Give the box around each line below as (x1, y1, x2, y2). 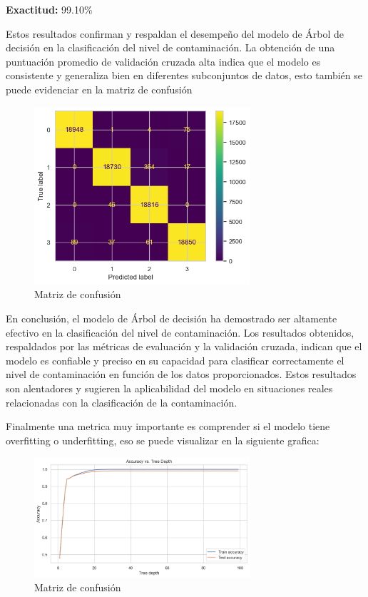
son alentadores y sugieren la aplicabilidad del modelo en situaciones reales (6, 381, 333, 396)
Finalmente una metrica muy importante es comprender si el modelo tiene (6, 419, 330, 434)
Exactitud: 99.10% (6, 2, 93, 16)
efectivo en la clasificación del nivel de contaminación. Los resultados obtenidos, (6, 325, 354, 340)
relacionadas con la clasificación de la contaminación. (6, 394, 237, 409)
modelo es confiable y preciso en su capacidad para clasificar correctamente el (6, 352, 344, 367)
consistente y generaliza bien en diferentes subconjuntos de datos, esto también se (6, 68, 362, 83)
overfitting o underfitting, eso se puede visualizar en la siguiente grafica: (6, 432, 320, 447)
